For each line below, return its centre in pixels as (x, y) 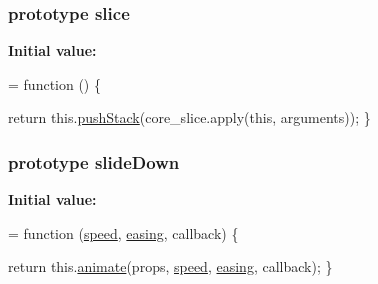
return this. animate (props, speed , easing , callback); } (170, 266)
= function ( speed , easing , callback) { (123, 232)
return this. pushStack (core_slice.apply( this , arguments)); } (189, 117)
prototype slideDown (94, 161)
